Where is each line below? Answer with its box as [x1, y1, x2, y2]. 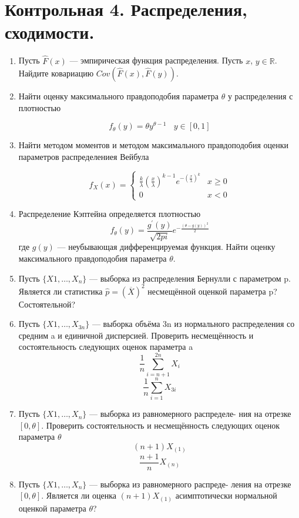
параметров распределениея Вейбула [18, 150, 149, 162]
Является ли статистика [18, 285, 103, 297]
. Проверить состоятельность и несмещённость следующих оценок [41, 419, 280, 431]
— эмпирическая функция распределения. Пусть [69, 54, 243, 66]
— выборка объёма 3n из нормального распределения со [92, 318, 295, 330]
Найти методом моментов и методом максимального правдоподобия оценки [18, 139, 289, 151]
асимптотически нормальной [175, 489, 277, 502]
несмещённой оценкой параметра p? [147, 285, 277, 297]
